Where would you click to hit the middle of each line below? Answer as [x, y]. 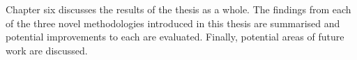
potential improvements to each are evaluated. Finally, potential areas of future [175, 37]
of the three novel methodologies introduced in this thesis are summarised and [173, 23]
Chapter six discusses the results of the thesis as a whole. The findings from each [178, 9]
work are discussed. [47, 50]
